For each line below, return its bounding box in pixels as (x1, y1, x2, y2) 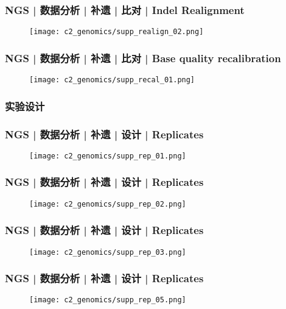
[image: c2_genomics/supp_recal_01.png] (29, 76, 195, 85)
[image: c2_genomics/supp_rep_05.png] (29, 296, 186, 305)
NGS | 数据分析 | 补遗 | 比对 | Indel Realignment (5, 2, 245, 17)
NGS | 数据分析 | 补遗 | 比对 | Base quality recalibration (5, 50, 281, 65)
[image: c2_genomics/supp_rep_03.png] (29, 247, 186, 257)
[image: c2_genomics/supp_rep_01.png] (29, 151, 186, 160)
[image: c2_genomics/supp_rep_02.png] (29, 199, 186, 208)
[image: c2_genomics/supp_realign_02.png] (29, 27, 204, 37)
